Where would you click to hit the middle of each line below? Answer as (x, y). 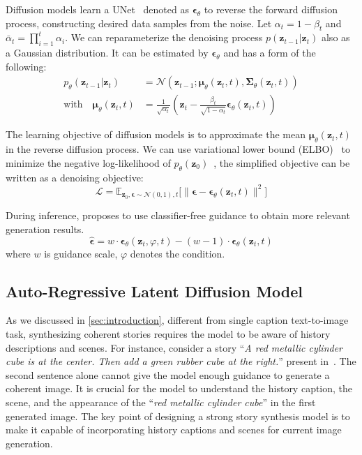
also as (335, 37)
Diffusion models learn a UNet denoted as (97, 9)
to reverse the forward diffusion (271, 9)
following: (26, 66)
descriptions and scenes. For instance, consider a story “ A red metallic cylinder (174, 347)
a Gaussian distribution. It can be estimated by (107, 53)
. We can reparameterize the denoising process (164, 37)
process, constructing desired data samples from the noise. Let (139, 23)
